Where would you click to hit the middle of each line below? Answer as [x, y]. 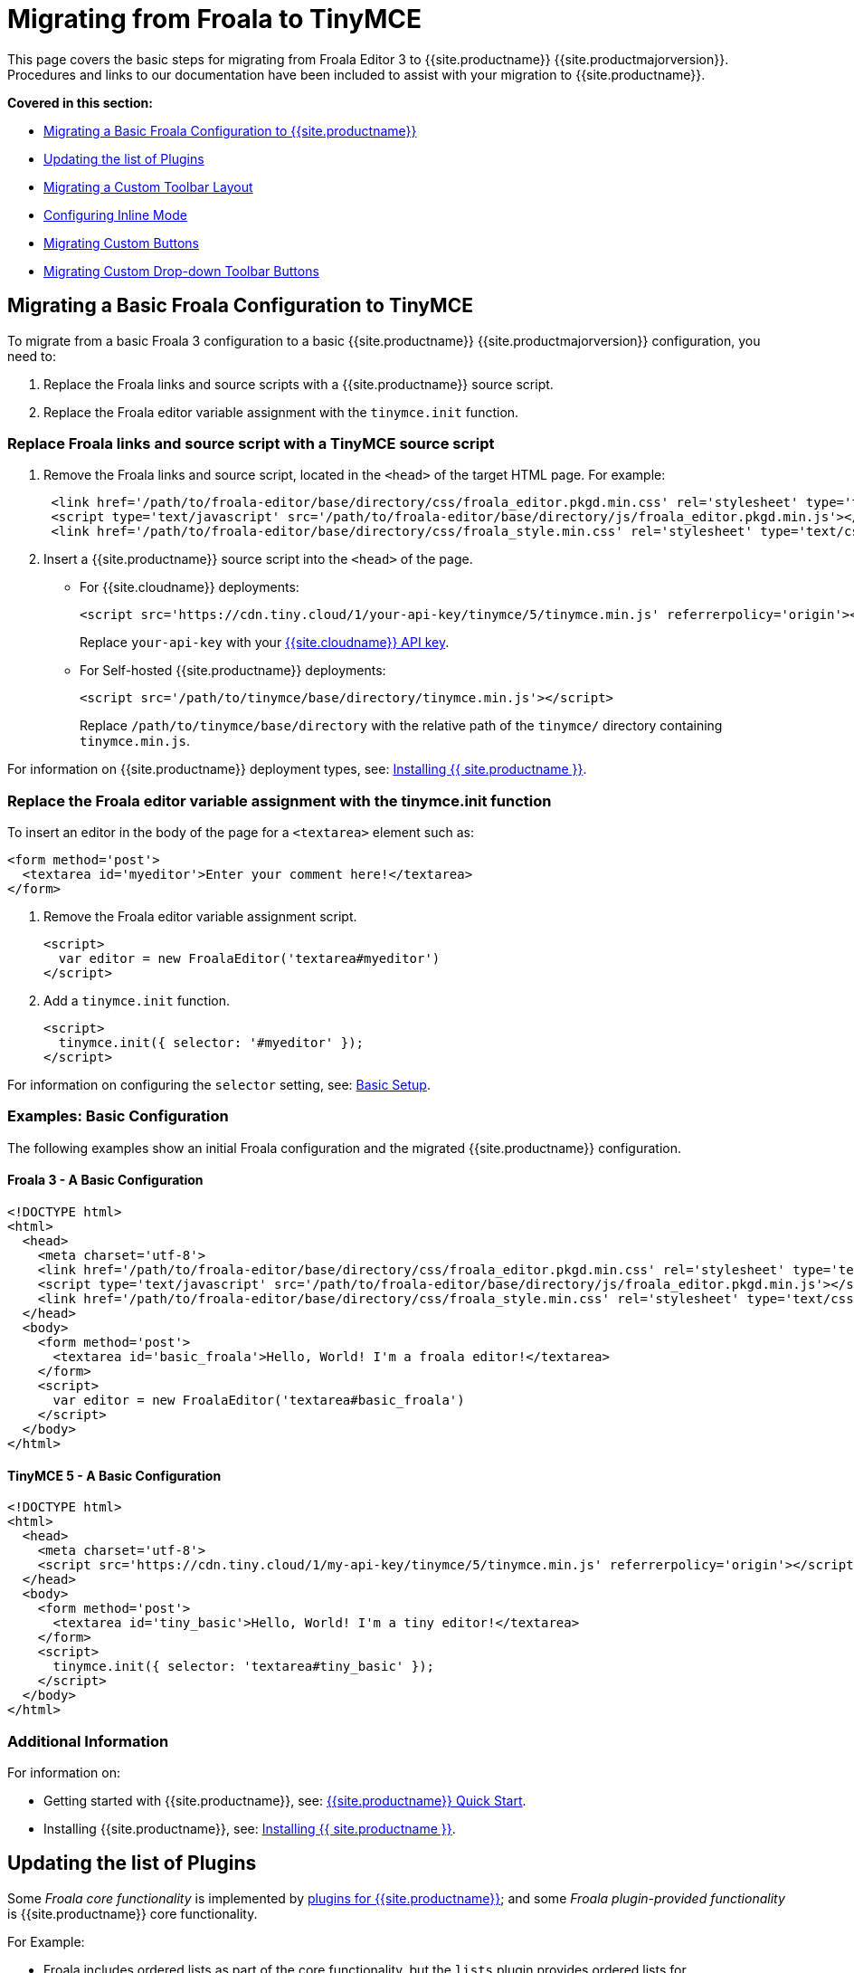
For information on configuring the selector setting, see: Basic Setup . [219, 1085]
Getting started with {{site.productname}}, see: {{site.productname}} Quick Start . [285, 1801]
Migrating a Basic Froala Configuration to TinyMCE [240, 306]
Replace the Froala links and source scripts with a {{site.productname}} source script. [299, 384]
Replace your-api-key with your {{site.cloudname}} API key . [265, 643]
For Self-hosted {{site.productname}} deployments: [233, 671]
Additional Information [88, 1741]
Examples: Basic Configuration [118, 1116]
